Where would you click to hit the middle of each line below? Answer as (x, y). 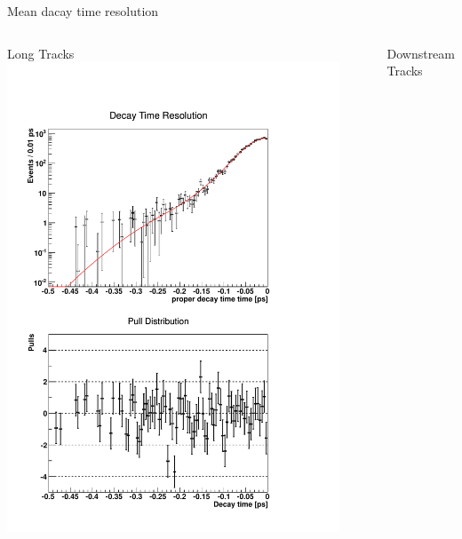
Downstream (421, 53)
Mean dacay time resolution (83, 11)
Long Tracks (41, 53)
